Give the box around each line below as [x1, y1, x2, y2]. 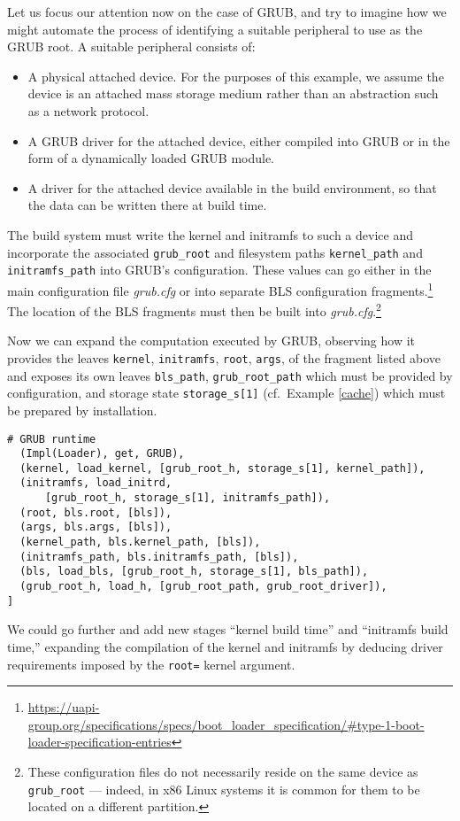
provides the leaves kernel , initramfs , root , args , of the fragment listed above [7, 348, 441, 367]
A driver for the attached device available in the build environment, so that [27, 178, 437, 197]
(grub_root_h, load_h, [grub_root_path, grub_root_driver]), [19, 580, 387, 593]
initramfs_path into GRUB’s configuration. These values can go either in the [7, 260, 432, 279]
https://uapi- [27, 698, 100, 716]
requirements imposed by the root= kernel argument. [7, 654, 295, 673]
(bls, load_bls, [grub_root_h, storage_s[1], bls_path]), [19, 565, 369, 578]
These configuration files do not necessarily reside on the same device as [27, 763, 418, 780]
